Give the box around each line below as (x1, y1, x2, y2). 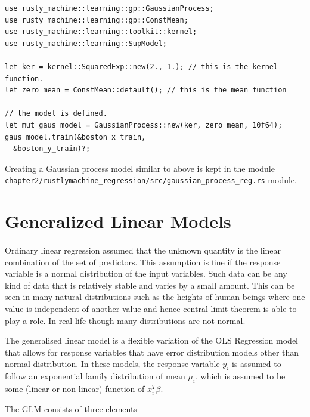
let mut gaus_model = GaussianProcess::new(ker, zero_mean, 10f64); (5, 121, 283, 129)
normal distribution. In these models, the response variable (5, 357, 220, 370)
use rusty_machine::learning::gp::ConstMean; (5, 16, 188, 24)
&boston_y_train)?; (13, 144, 91, 153)
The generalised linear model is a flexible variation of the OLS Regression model (5, 334, 298, 347)
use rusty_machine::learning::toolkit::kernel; (5, 27, 197, 36)
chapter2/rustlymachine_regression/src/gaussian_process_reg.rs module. (5, 174, 297, 186)
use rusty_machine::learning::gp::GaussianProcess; (5, 4, 214, 13)
